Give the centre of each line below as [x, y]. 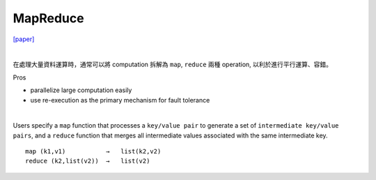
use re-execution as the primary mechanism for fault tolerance [120, 100]
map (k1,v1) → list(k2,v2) [93, 151]
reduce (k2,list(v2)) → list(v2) [88, 161]
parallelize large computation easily [81, 90]
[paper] [24, 39]
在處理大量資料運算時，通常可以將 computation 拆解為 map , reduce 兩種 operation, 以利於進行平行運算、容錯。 [173, 65]
